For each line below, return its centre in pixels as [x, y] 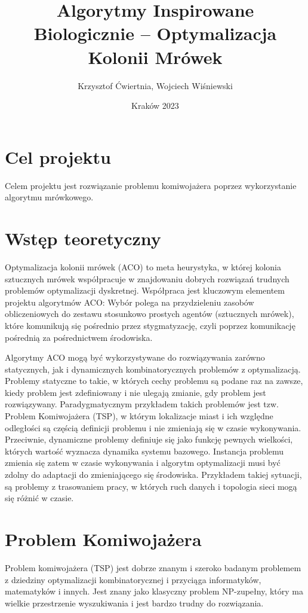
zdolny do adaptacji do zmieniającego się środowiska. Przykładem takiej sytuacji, [153, 475]
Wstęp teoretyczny [83, 238]
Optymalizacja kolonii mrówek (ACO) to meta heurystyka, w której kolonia [143, 266]
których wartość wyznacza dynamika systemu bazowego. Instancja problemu [144, 451]
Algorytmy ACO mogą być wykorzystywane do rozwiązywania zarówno [135, 357]
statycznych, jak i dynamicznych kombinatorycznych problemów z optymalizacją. [153, 369]
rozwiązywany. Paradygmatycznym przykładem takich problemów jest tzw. [142, 404]
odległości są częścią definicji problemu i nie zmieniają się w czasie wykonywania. [153, 427]
